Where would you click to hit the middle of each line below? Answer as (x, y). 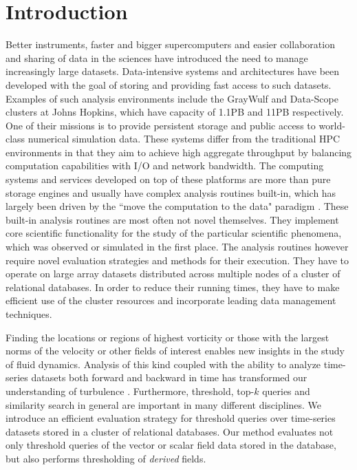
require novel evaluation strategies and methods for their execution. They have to (177, 260)
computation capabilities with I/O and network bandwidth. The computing (165, 165)
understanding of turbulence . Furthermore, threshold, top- (130, 391)
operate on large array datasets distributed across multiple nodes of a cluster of (173, 274)
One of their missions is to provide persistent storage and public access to (161, 125)
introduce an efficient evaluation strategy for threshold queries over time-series (171, 418)
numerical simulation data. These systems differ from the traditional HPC (184, 139)
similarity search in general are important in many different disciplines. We (164, 404)
